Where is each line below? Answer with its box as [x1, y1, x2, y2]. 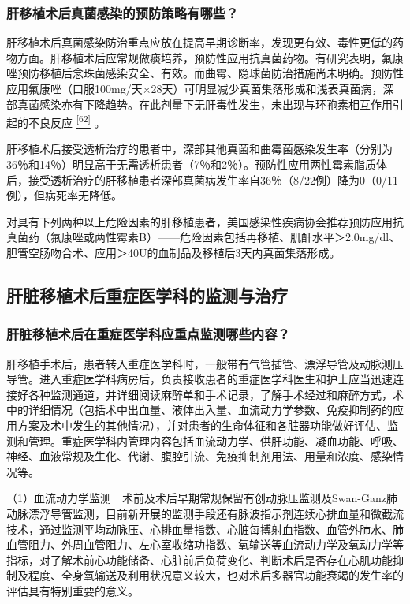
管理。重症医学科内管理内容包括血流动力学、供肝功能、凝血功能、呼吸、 [28, 432, 404, 449]
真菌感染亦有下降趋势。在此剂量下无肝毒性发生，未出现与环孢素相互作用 [17, 95, 393, 112]
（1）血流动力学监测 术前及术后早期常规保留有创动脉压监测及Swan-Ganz [6, 490, 386, 506]
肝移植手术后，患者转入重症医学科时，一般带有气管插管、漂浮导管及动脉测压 [6, 355, 404, 371]
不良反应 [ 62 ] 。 [28, 112, 106, 130]
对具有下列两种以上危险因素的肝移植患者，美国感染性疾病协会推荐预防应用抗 [6, 213, 404, 229]
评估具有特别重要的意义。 [6, 582, 139, 598]
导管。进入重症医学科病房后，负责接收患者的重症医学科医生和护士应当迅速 [6, 371, 393, 387]
